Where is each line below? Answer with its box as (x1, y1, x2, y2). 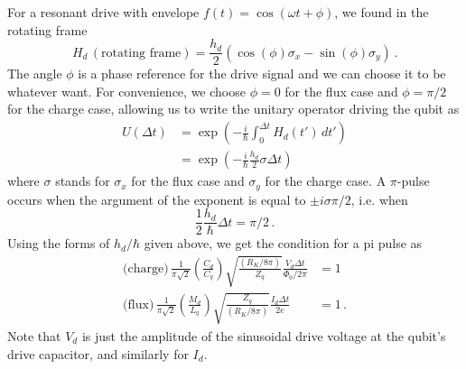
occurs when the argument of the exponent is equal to (7, 189, 306, 208)
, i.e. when (350, 189, 408, 208)
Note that (7, 326, 61, 345)
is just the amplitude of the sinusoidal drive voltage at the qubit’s (81, 326, 446, 345)
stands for (55, 171, 110, 190)
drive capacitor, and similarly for (7, 344, 189, 363)
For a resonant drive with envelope (7, 3, 200, 21)
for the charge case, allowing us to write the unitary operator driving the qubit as (7, 99, 460, 118)
